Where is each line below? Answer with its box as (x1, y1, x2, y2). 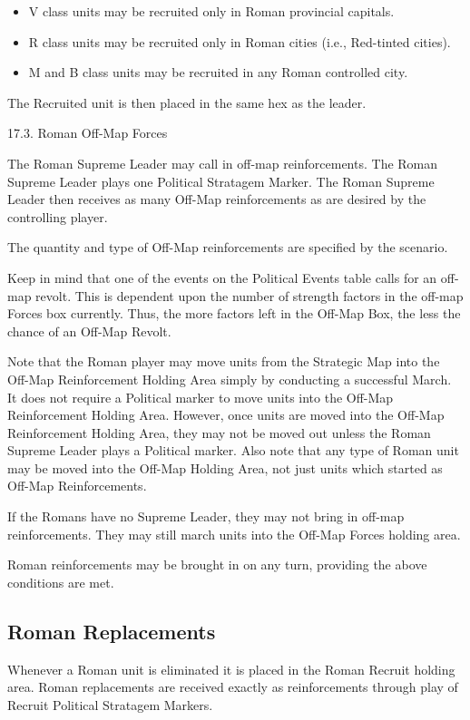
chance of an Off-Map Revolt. (7, 321, 171, 340)
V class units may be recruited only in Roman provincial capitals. (28, 2, 395, 20)
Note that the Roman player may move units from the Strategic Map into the (7, 352, 440, 371)
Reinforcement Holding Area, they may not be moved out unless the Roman (7, 423, 431, 442)
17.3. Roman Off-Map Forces (7, 123, 168, 142)
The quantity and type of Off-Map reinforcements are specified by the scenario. (7, 238, 448, 257)
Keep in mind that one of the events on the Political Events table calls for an (7, 268, 437, 287)
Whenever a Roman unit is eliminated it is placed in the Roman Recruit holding (7, 659, 455, 678)
